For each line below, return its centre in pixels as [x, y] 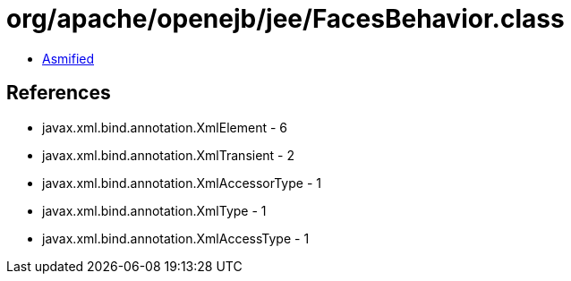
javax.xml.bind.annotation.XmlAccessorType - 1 [182, 183]
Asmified [68, 58]
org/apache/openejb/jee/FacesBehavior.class [285, 19]
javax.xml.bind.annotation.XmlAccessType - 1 [176, 238]
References [59, 93]
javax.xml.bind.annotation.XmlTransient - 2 [169, 155]
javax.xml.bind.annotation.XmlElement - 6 [165, 127]
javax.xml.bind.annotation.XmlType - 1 [154, 210]
